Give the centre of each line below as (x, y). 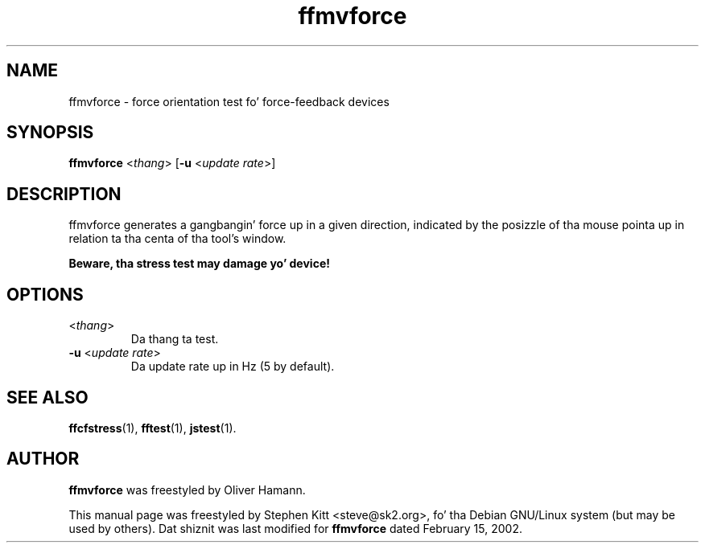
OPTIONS (45, 294)
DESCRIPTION (64, 194)
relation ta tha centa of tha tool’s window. (177, 239)
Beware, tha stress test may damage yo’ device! (199, 264)
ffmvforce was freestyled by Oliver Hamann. (187, 490)
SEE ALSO (47, 397)
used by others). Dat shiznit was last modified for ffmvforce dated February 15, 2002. (295, 528)
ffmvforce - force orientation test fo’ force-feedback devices (229, 101)
